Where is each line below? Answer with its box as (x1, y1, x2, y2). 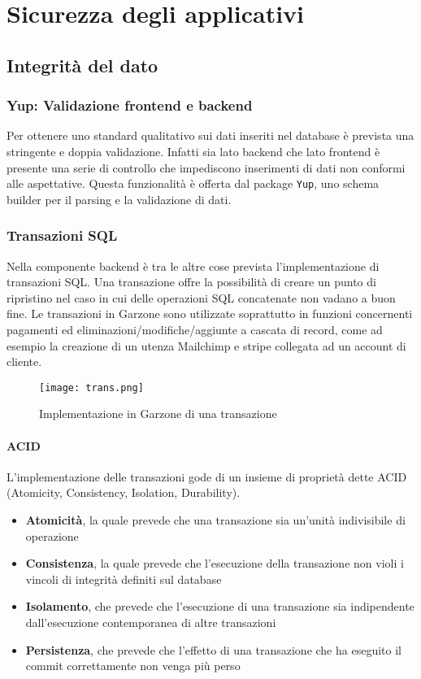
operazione (25, 527, 79, 544)
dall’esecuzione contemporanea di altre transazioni (25, 613, 276, 630)
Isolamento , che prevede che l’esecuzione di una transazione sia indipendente (25, 598, 414, 615)
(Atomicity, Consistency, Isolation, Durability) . (7, 484, 241, 501)
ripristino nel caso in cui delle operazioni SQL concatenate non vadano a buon (7, 289, 396, 306)
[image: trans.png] (39, 381, 144, 394)
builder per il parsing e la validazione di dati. (7, 190, 232, 207)
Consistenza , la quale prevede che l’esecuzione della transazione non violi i (25, 555, 404, 572)
